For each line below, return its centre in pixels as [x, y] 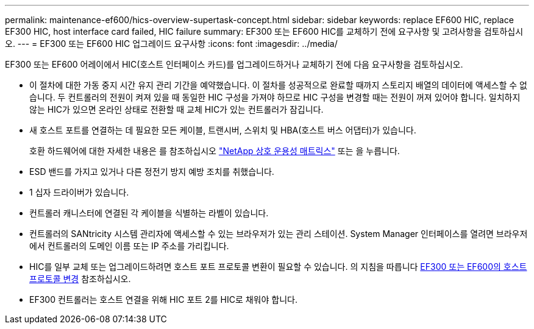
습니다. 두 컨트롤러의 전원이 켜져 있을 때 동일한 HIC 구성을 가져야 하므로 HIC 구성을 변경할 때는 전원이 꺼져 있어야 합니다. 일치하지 [275, 97]
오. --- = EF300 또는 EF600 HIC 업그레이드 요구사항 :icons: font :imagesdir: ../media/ [171, 44]
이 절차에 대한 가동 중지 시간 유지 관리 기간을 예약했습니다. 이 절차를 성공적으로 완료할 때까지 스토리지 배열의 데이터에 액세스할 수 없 [278, 85]
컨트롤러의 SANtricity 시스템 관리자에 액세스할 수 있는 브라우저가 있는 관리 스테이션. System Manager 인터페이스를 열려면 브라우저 [279, 234]
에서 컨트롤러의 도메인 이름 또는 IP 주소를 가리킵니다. [129, 246]
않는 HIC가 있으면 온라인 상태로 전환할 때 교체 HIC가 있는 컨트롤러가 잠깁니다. [176, 109]
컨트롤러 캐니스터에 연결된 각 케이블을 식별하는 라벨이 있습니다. [149, 213]
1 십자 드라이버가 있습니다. [79, 192]
